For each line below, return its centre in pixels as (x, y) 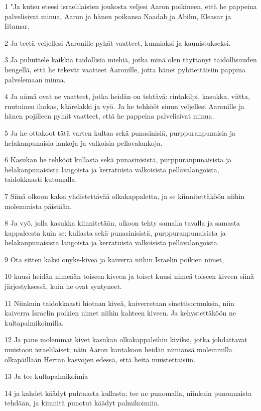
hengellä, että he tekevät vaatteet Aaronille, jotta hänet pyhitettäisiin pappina (125, 69)
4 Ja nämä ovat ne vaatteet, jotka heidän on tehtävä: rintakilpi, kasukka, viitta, (127, 96)
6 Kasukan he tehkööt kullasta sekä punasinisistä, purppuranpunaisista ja (118, 160)
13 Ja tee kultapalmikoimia (46, 376)
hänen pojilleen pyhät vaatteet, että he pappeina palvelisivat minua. (109, 116)
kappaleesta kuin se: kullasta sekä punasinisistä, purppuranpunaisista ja (115, 232)
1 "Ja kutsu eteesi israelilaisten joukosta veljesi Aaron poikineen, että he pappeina (131, 6)
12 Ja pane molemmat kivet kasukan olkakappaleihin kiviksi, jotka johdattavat (126, 339)
